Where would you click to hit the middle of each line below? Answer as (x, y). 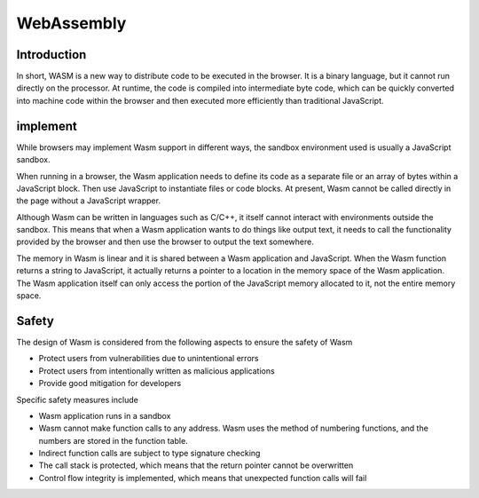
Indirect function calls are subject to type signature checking (149, 454)
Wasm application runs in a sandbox (105, 415)
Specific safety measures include (78, 399)
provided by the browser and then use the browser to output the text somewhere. (165, 242)
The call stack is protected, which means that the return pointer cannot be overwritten (196, 465)
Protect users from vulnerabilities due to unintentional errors (149, 359)
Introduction (51, 55)
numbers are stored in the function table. (113, 440)
